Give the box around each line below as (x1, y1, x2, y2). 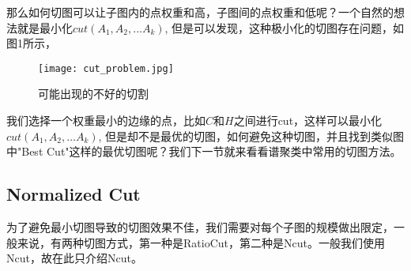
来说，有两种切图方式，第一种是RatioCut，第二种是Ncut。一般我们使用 (17, 234, 385, 250)
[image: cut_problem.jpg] (38, 62, 174, 74)
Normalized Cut (6, 182, 141, 206)
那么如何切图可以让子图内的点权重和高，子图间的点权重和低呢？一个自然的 (6, 4, 394, 20)
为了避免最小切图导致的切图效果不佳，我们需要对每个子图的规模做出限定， (6, 219, 394, 235)
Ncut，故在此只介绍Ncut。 (6, 250, 142, 266)
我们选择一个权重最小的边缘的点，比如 (6, 112, 205, 129)
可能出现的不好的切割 (38, 85, 149, 102)
